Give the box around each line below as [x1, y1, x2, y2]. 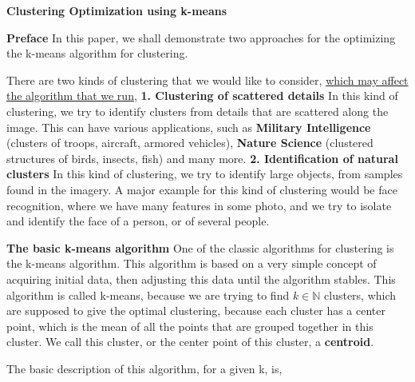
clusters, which [324, 286, 397, 303]
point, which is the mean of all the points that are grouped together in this [6, 317, 373, 334]
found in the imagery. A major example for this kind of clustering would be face [6, 181, 397, 197]
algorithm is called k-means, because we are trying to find [6, 286, 290, 303]
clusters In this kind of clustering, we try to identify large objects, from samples [6, 165, 403, 182]
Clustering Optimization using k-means [6, 2, 227, 18]
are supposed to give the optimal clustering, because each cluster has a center [6, 302, 386, 319]
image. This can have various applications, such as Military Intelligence [6, 118, 371, 135]
